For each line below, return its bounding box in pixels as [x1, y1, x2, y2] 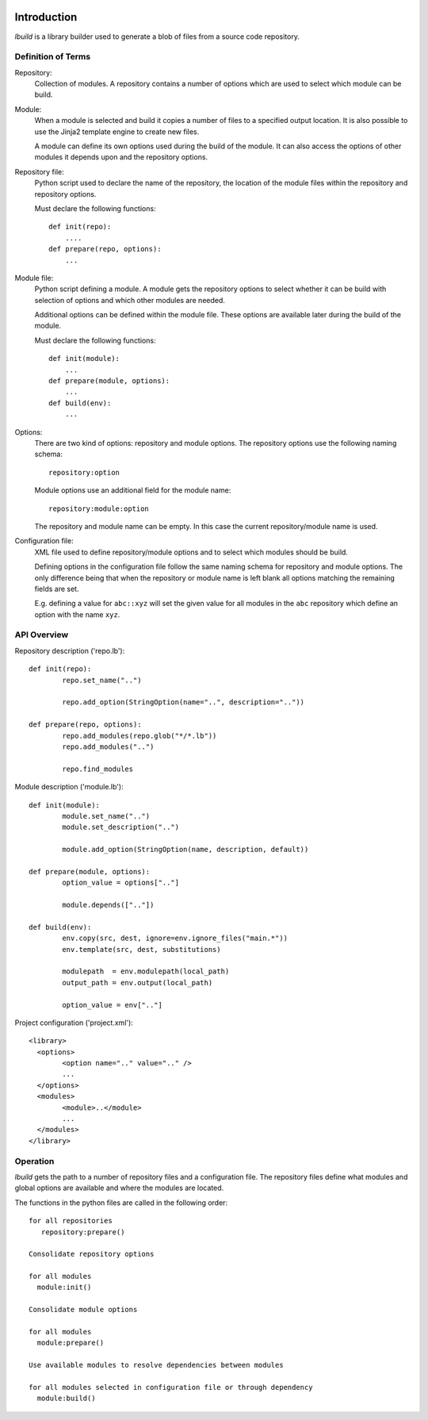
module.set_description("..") [62, 823, 180, 832]
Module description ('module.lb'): [14, 782, 124, 792]
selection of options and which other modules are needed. [34, 295, 226, 305]
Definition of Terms [14, 52, 91, 63]
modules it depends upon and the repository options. [34, 152, 208, 162]
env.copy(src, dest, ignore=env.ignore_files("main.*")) [62, 934, 289, 943]
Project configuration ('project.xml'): [14, 1018, 134, 1027]
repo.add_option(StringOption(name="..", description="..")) [62, 698, 305, 707]
